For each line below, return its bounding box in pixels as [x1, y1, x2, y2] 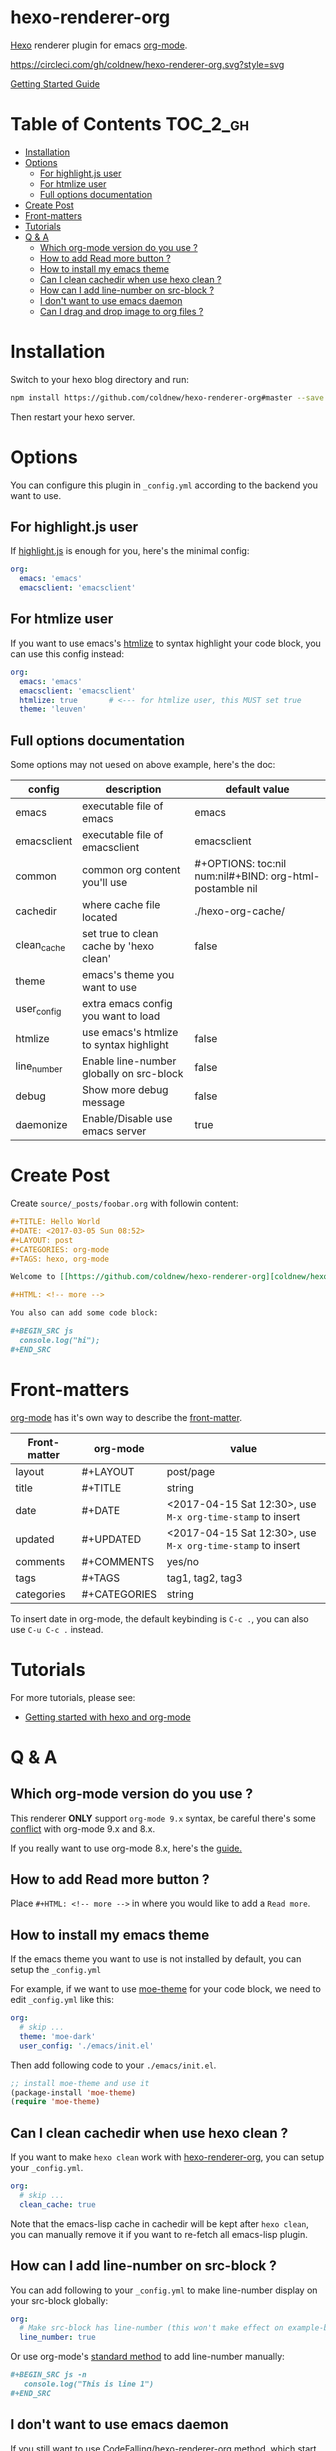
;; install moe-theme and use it [10, 2078, 150, 2088]
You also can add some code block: [10, 1308, 159, 1318]
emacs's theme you [81, 968, 175, 982]
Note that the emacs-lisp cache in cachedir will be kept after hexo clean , [10, 2217, 309, 2230]
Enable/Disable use [81, 1112, 173, 1126]
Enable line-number [81, 1054, 177, 1068]
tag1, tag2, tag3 [166, 1571, 243, 1585]
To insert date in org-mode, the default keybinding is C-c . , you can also [10, 1612, 309, 1625]
